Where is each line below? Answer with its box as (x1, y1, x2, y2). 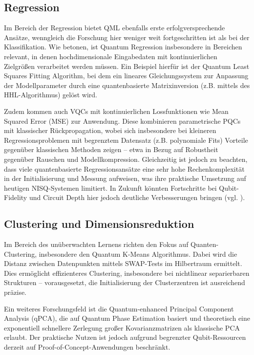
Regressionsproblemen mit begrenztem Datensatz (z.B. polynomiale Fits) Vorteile (4, 134, 248, 145)
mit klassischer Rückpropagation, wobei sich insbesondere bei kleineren (4, 125, 216, 135)
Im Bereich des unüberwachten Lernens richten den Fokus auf (4, 239, 189, 249)
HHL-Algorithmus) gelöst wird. (4, 89, 97, 100)
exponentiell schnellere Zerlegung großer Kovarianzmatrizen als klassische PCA (4, 322, 240, 333)
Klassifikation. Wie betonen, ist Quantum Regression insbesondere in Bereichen (4, 42, 242, 52)
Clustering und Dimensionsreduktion (4, 216, 194, 231)
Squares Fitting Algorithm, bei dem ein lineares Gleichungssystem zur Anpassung (4, 70, 249, 81)
